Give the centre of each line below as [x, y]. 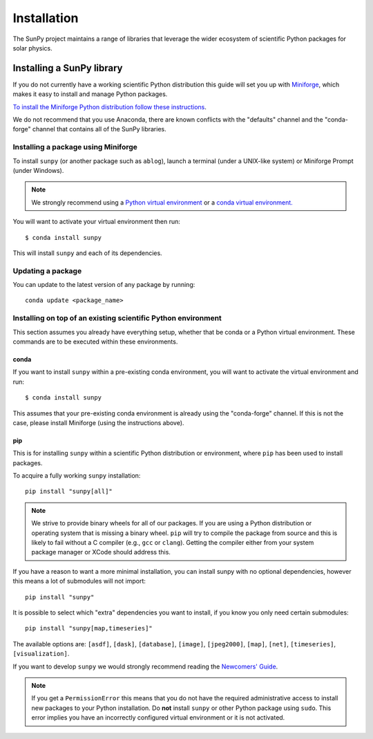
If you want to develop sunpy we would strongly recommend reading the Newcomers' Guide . [145, 666]
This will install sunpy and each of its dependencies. [87, 253]
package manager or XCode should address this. [101, 552]
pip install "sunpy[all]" [69, 492]
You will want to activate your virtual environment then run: [97, 222]
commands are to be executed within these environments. [95, 342]
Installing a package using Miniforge [75, 147]
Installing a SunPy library [68, 68]
